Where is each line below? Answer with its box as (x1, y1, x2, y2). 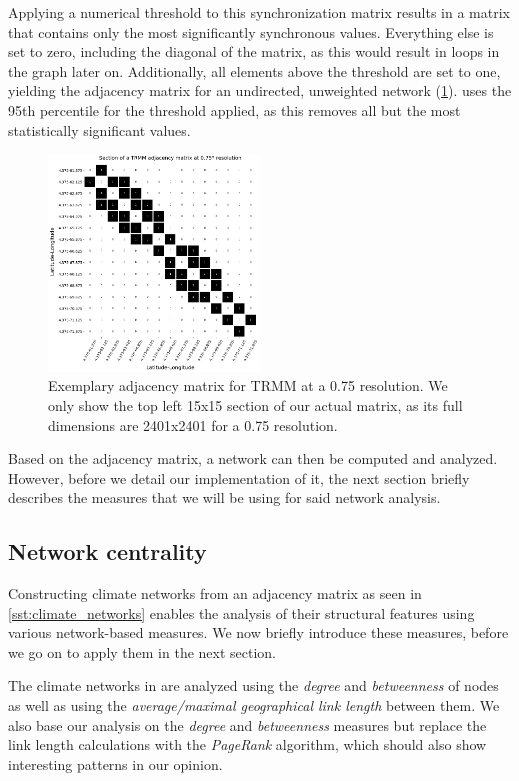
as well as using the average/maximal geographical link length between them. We (8, 695, 500, 716)
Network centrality (8, 536, 207, 567)
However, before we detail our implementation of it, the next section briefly (8, 467, 470, 488)
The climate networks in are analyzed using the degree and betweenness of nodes (8, 675, 499, 696)
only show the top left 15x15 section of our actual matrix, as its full (48, 394, 463, 415)
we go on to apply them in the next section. (8, 641, 277, 662)
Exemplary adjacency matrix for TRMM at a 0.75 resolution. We (48, 375, 448, 396)
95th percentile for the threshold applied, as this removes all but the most (8, 99, 461, 120)
